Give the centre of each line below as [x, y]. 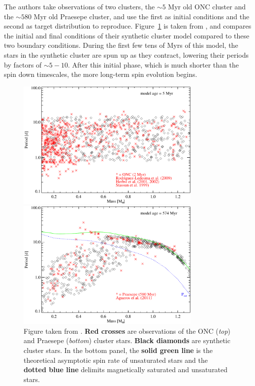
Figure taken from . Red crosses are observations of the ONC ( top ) [127, 331]
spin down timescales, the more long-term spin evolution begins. [101, 74]
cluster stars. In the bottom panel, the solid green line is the [118, 350]
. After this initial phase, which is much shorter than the [153, 64]
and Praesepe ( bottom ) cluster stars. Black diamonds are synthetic [127, 340]
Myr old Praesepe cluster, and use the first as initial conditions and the [142, 16]
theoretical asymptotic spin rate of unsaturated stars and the [116, 360]
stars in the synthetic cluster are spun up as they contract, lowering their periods [127, 54]
